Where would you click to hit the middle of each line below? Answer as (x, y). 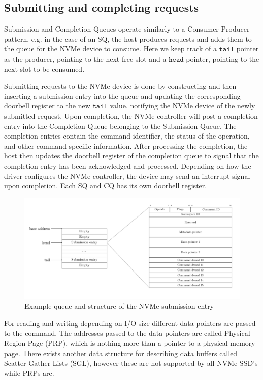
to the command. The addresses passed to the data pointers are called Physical (127, 333)
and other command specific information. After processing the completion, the (126, 145)
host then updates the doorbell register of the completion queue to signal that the (131, 156)
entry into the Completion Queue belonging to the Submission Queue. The (120, 126)
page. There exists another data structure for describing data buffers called (121, 353)
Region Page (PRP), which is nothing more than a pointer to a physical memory (130, 343)
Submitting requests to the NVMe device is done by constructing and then (120, 86)
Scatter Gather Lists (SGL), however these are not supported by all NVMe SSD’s (131, 363)
